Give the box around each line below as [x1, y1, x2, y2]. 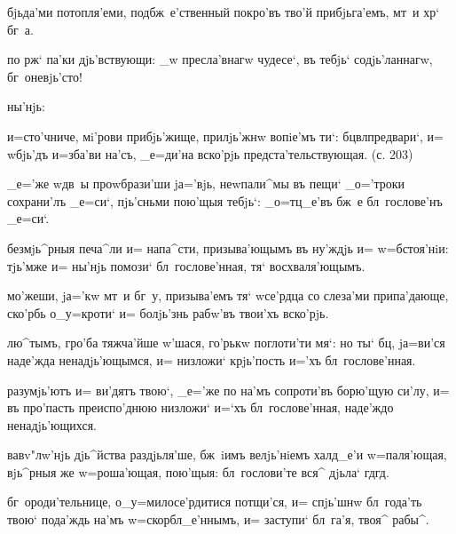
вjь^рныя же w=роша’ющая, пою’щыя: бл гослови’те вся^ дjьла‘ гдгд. [7, 462, 389, 481]
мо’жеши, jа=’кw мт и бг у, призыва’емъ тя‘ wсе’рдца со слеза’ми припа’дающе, [7, 286, 449, 305]
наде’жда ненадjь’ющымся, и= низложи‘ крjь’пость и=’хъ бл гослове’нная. [7, 350, 416, 369]
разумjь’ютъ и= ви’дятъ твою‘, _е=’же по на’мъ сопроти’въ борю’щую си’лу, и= [7, 380, 450, 399]
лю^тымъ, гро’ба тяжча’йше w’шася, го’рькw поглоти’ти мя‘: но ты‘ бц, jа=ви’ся [7, 333, 445, 352]
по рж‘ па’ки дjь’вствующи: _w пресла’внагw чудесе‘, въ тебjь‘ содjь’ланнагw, [7, 50, 433, 68]
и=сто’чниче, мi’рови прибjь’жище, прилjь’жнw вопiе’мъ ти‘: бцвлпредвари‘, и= [7, 126, 444, 145]
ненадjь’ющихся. [7, 415, 97, 434]
